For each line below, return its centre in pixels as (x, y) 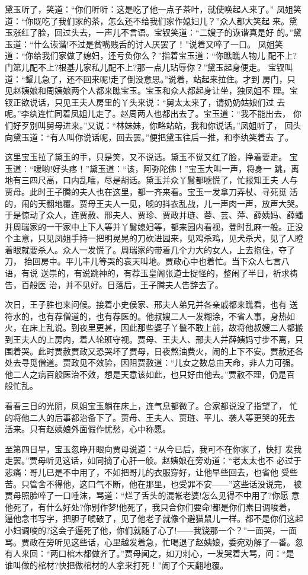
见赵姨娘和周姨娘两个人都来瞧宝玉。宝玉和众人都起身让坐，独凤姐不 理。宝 (151, 90)
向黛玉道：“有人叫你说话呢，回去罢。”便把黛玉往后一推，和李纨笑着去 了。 (149, 137)
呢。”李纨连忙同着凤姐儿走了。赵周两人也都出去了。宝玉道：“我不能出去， (148, 114)
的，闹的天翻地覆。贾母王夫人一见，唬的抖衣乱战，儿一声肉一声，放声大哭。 (154, 203)
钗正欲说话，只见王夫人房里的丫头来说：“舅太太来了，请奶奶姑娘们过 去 (145, 102)
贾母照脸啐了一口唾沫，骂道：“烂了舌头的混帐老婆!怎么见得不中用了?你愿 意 (152, 495)
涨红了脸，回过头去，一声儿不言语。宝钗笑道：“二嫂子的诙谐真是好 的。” (153, 32)
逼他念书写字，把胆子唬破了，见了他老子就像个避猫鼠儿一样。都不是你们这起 (154, 518)
